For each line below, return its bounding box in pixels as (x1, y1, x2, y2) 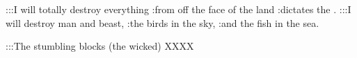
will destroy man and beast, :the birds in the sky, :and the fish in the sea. (6, 15, 319, 30)
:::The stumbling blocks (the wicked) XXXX (6, 39, 194, 53)
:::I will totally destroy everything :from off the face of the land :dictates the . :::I (6, 2, 351, 16)
